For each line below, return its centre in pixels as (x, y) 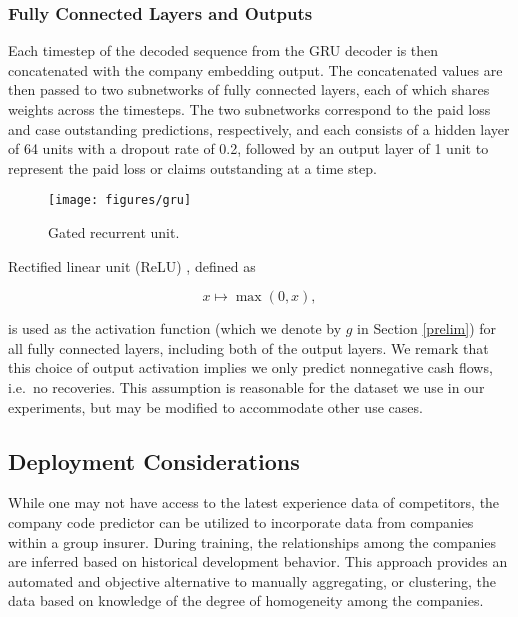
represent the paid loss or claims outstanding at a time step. (192, 167)
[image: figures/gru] (120, 200)
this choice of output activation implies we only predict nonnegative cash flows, (250, 367)
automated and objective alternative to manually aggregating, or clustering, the (252, 580)
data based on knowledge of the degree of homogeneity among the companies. (246, 600)
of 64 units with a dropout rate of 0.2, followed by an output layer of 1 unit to (248, 148)
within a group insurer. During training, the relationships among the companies (252, 541)
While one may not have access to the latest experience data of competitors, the (254, 502)
